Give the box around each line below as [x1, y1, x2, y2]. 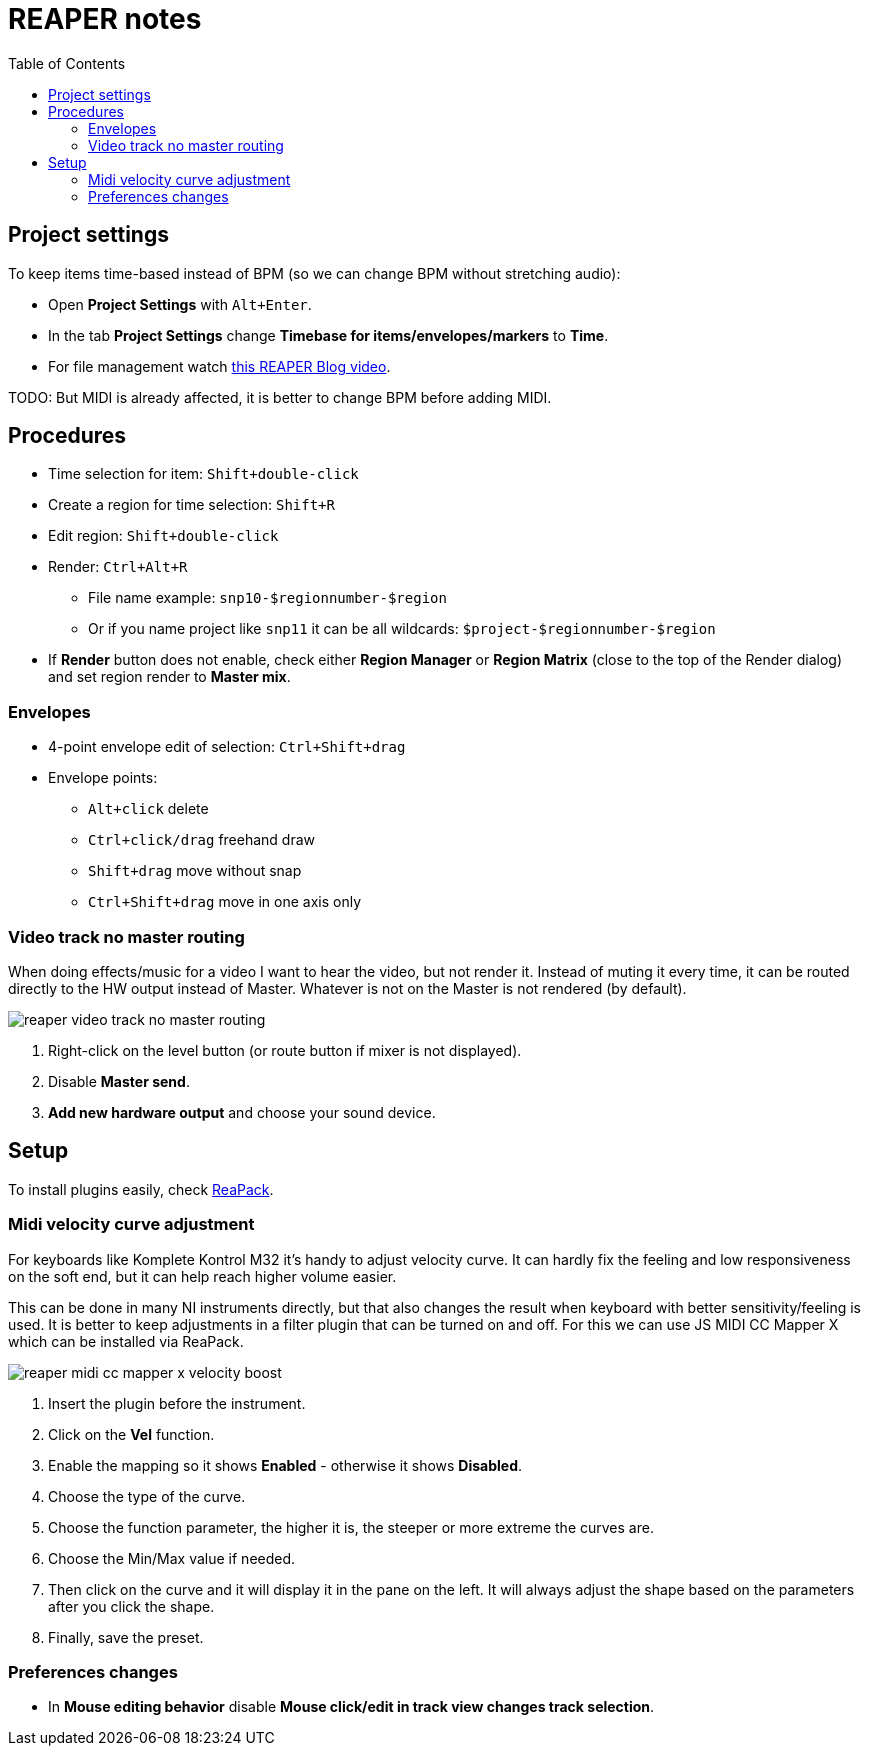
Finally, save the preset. [48, 1628, 204, 1646]
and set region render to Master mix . [48, 668, 291, 686]
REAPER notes [8, 2, 202, 36]
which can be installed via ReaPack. [8, 1332, 244, 1350]
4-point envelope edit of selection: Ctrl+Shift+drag [48, 738, 406, 756]
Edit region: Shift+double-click [48, 527, 279, 545]
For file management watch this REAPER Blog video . [48, 357, 391, 375]
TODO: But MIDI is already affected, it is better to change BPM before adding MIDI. [8, 388, 552, 406]
